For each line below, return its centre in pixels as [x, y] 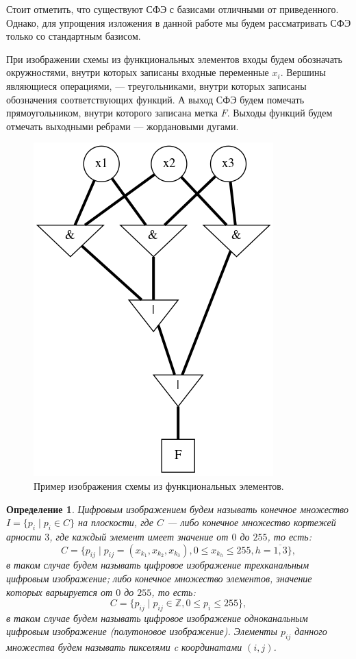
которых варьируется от [60, 592]
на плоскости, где [116, 522]
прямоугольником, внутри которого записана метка [112, 113]
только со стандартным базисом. [74, 36]
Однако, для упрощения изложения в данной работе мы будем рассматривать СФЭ [179, 22]
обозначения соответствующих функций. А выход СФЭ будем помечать [155, 99]
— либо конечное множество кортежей [252, 522]
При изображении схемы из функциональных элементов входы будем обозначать [175, 59]
